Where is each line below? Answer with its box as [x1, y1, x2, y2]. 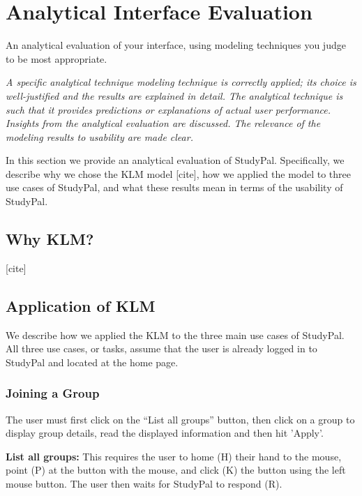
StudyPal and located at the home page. [6, 354, 179, 369]
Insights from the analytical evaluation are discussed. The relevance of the [6, 116, 321, 130]
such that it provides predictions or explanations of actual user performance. [6, 102, 331, 117]
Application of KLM [6, 294, 156, 316]
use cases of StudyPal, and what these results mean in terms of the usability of [6, 180, 343, 195]
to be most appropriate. [6, 51, 107, 66]
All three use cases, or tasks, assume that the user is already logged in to [6, 341, 317, 356]
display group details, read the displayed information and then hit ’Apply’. [6, 426, 324, 440]
